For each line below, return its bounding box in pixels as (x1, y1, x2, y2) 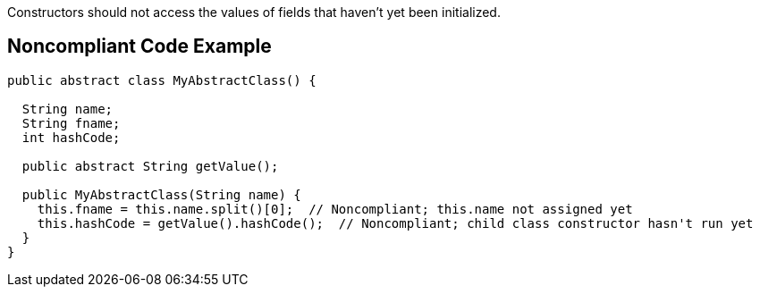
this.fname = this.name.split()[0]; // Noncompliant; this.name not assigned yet (37, 201, 633, 216)
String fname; (21, 115, 121, 130)
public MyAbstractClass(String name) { (21, 187, 301, 202)
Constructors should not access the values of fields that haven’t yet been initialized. (7, 4, 501, 20)
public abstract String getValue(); (21, 158, 279, 173)
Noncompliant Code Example (7, 35, 272, 58)
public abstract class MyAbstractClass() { (7, 72, 317, 88)
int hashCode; (21, 130, 121, 145)
